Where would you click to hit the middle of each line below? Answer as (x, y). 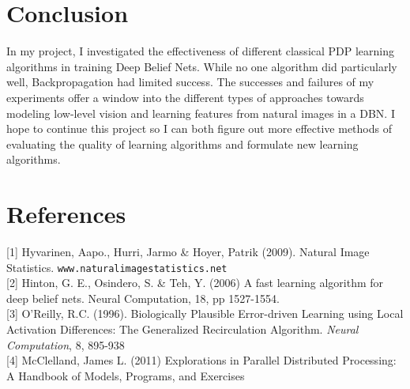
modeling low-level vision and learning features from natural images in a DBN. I (201, 113)
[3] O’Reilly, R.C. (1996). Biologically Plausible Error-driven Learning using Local (205, 313)
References (66, 214)
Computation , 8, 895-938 (66, 344)
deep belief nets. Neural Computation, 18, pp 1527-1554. (143, 298)
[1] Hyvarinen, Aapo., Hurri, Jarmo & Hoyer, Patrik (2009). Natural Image (188, 251)
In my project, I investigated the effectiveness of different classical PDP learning (201, 51)
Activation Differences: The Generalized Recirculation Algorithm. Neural (182, 329)
